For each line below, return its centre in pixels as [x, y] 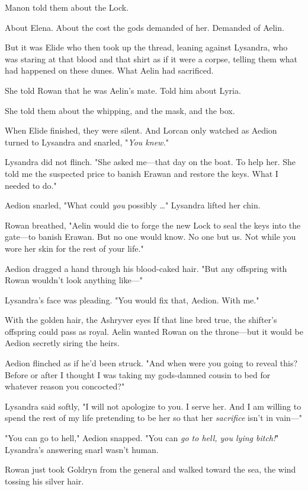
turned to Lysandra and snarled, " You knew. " [87, 142]
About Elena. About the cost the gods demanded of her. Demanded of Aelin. [145, 27]
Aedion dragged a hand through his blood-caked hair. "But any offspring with [146, 268]
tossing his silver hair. [44, 481]
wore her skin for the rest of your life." [74, 248]
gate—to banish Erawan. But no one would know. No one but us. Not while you [150, 237]
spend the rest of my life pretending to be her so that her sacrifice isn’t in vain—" [154, 418]
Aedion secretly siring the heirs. [62, 343]
